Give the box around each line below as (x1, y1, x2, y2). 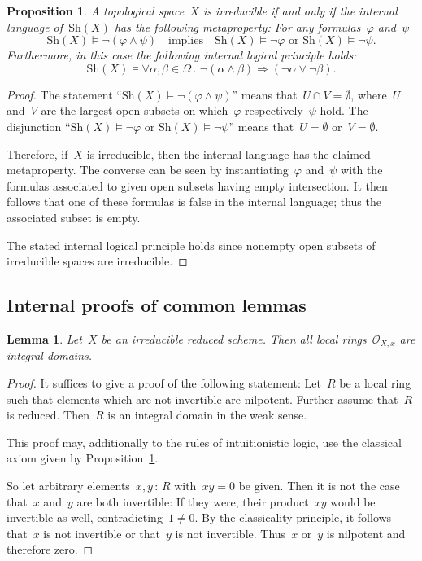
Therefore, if (7, 145, 68, 162)
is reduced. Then (7, 406, 90, 423)
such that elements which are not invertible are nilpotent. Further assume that (7, 390, 398, 407)
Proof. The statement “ (7, 85, 122, 103)
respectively (245, 102, 303, 119)
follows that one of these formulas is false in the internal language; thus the (7, 193, 381, 210)
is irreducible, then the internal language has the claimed (86, 145, 371, 162)
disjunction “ (7, 117, 71, 134)
